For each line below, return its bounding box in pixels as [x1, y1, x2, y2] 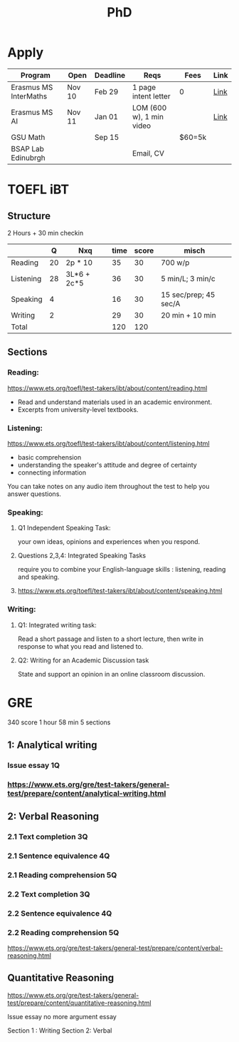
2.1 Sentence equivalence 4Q [7, 851, 110, 861]
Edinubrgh [11, 153, 46, 163]
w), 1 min [132, 111, 164, 121]
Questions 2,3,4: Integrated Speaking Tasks [17, 551, 147, 560]
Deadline [95, 70, 126, 80]
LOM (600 [132, 103, 167, 113]
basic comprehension [17, 452, 82, 461]
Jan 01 [95, 111, 119, 121]
